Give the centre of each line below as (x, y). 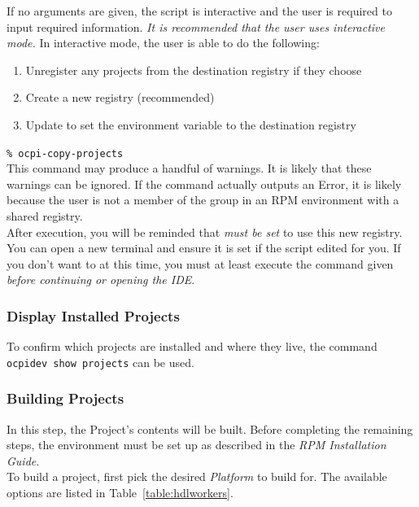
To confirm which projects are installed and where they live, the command (192, 346)
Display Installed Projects (93, 315)
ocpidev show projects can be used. (100, 362)
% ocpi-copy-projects (65, 153)
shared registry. (45, 216)
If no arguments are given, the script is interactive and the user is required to (199, 11)
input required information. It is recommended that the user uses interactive (196, 26)
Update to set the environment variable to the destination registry (191, 124)
